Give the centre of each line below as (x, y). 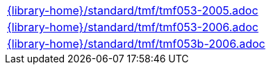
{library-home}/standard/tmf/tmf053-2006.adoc (133, 27)
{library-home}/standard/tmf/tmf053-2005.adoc (133, 10)
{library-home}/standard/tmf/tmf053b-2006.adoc (136, 44)
